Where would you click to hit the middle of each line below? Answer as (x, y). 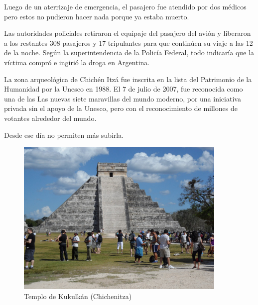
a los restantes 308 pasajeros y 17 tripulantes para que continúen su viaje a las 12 (129, 43)
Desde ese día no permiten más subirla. (64, 135)
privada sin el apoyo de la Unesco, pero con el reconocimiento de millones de (121, 108)
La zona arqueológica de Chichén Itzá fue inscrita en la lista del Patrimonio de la (128, 79)
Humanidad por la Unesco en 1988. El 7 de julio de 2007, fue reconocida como (124, 89)
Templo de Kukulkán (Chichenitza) (78, 296)
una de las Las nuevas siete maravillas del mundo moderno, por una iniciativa (123, 98)
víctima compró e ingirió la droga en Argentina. (77, 62)
